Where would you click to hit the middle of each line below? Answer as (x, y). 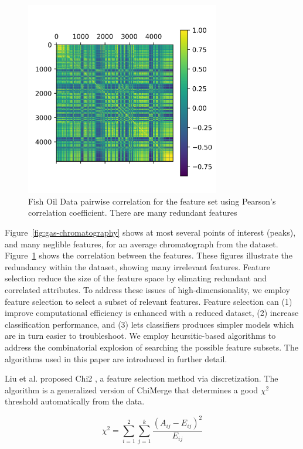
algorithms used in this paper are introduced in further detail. (116, 358)
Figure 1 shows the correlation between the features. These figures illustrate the (149, 255)
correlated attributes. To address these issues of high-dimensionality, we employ (147, 290)
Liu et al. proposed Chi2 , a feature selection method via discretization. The (142, 378)
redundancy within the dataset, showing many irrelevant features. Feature (137, 266)
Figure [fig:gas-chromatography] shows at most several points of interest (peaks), (150, 232)
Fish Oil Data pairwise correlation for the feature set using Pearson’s (152, 201)
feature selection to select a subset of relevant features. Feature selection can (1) (149, 301)
